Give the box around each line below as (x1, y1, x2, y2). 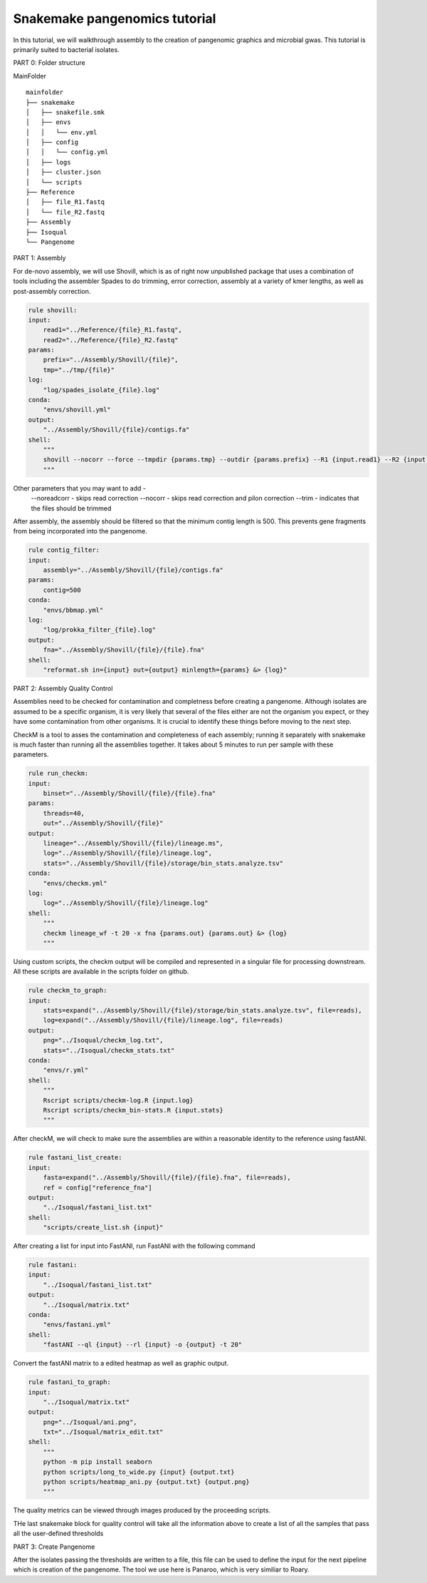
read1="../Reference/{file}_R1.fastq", (43, 326, 183, 334)
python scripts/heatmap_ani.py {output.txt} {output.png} (43, 1478, 250, 1486)
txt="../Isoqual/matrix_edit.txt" (43, 1428, 164, 1436)
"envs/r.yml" (43, 1066, 89, 1075)
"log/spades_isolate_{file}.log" (43, 386, 160, 394)
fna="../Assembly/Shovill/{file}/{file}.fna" (43, 646, 205, 654)
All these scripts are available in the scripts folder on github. (13, 967, 189, 976)
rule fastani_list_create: (28, 1154, 122, 1162)
